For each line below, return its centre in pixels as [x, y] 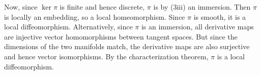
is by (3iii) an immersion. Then [202, 7]
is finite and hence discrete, [102, 7]
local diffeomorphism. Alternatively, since [68, 27]
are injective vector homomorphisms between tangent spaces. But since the [121, 36]
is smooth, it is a [220, 16]
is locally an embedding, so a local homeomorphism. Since [95, 16]
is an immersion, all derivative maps [197, 27]
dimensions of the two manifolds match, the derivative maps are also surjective [127, 46]
